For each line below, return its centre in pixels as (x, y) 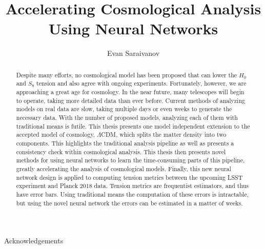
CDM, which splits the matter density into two (164, 134)
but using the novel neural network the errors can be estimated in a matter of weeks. (129, 203)
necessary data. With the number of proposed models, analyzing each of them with (127, 117)
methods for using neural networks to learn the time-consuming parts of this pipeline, (130, 160)
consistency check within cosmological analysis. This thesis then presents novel (121, 151)
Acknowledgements (34, 241)
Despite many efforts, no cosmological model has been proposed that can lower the (127, 75)
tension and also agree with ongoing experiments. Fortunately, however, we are (141, 83)
